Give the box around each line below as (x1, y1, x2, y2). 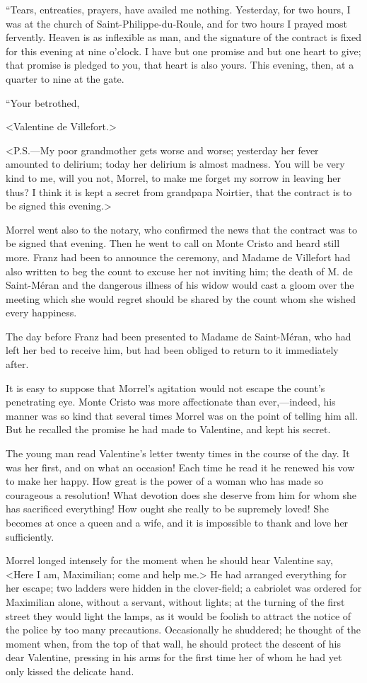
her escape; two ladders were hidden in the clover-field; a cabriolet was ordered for (6, 580, 362, 595)
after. (6, 357, 29, 372)
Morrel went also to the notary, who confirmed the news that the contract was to (6, 222, 357, 236)
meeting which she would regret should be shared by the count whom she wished (6, 291, 356, 306)
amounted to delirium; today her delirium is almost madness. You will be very (6, 156, 345, 171)
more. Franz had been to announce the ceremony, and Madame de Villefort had (6, 249, 351, 264)
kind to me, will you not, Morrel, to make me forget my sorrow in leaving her (6, 170, 341, 185)
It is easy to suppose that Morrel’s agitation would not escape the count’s (6, 380, 325, 395)
